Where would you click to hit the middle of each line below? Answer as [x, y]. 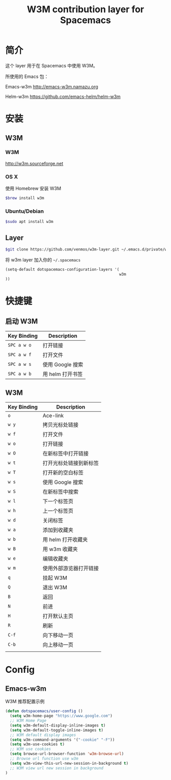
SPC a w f [20, 355]
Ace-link [53, 416]
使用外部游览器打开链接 [71, 568]
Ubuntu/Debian [25, 211]
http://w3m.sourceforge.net [34, 163]
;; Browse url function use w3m [44, 759]
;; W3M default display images [43, 735]
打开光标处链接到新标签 [71, 463]
